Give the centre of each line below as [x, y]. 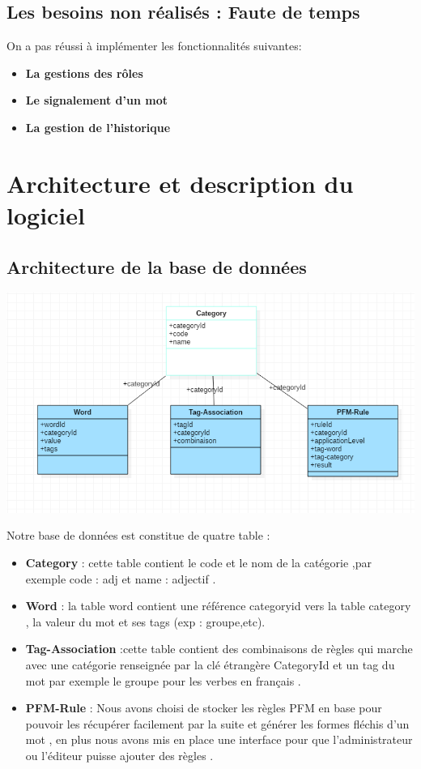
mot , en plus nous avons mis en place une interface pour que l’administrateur [219, 739]
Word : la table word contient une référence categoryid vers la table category [218, 606]
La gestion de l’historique [98, 127]
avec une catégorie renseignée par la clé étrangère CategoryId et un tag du [210, 665]
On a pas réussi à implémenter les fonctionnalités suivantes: [154, 46]
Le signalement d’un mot [97, 100]
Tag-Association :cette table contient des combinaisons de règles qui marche [219, 649]
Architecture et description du [180, 183]
